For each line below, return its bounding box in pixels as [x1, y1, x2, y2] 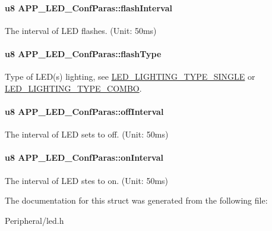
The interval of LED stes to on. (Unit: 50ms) [5, 174, 169, 186]
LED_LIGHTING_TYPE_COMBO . [5, 82, 142, 94]
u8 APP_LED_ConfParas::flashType [5, 47, 162, 60]
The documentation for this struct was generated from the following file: [5, 194, 268, 207]
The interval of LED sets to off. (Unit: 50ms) [5, 128, 169, 141]
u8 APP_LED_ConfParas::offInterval [5, 105, 164, 117]
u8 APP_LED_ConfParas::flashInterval [5, 1, 173, 14]
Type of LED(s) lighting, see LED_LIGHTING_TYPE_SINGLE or [5, 70, 255, 83]
